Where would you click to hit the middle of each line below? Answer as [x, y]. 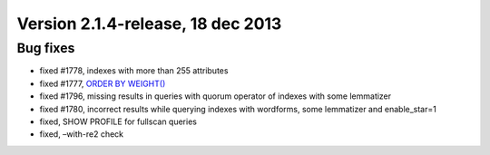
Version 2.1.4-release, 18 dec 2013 [149, 24]
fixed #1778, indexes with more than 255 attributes [134, 71]
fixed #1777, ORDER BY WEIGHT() [103, 83]
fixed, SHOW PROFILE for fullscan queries [118, 121]
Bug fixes [46, 48]
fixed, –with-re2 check [82, 134]
